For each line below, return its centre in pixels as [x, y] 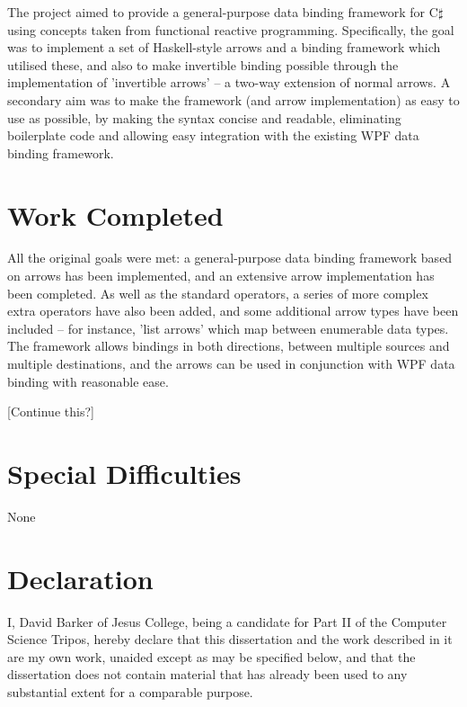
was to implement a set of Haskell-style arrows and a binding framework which [224, 47]
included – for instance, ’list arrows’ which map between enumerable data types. [228, 328]
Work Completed [115, 215]
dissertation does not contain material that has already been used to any [207, 674]
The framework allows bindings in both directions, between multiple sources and [229, 346]
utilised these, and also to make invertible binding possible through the [203, 64]
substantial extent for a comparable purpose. [130, 692]
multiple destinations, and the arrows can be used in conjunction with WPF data [231, 364]
